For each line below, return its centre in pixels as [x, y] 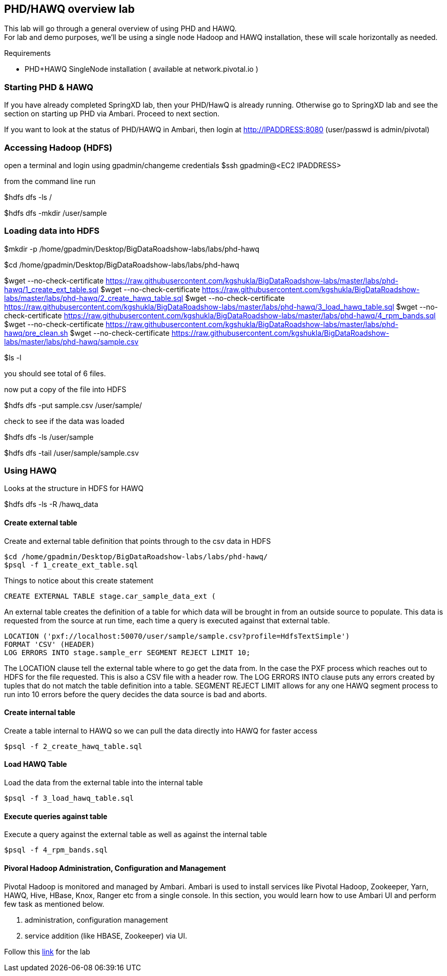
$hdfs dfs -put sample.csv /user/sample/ [73, 405]
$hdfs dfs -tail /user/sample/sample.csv [72, 453]
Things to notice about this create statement [79, 580]
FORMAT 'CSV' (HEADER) [50, 644]
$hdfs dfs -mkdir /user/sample [56, 213]
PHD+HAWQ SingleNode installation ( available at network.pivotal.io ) [141, 69]
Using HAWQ [31, 471]
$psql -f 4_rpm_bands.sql [56, 850]
